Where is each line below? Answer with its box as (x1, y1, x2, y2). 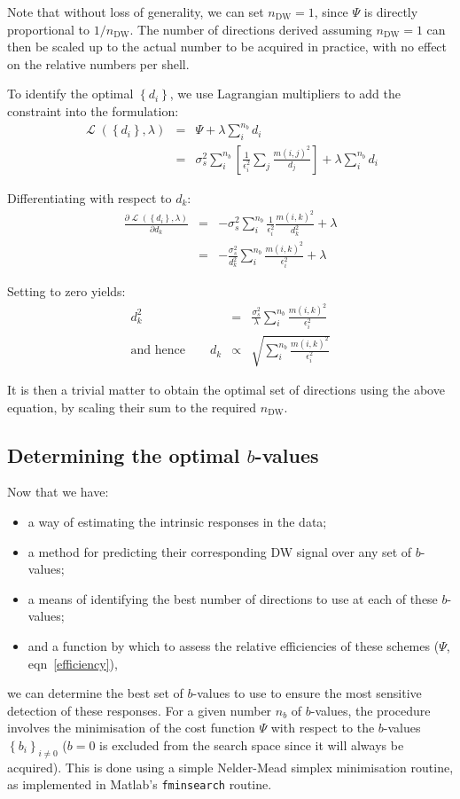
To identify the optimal (7, 84, 134, 103)
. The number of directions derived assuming (129, 20, 372, 38)
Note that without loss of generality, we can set (7, 3, 264, 20)
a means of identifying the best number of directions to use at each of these (27, 589, 438, 607)
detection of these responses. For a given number (7, 701, 272, 719)
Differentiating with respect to (7, 188, 172, 207)
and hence (130, 344, 185, 357)
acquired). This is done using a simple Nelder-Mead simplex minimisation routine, (7, 757, 454, 776)
